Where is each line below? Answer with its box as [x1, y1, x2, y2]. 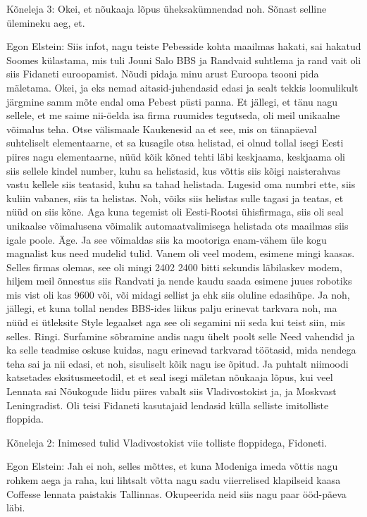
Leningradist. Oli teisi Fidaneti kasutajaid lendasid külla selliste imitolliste [6, 397, 329, 412]
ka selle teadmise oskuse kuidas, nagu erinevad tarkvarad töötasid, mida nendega [6, 342, 356, 357]
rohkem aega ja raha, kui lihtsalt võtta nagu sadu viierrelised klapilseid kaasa [6, 473, 341, 487]
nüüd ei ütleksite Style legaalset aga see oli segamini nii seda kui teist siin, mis [6, 315, 345, 330]
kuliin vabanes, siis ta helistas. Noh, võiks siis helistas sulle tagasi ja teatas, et [6, 190, 344, 205]
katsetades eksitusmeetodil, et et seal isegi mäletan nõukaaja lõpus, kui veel [6, 370, 333, 385]
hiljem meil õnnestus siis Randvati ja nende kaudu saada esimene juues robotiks [6, 273, 352, 288]
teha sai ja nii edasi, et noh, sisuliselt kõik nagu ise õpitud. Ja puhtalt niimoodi [6, 356, 349, 370]
